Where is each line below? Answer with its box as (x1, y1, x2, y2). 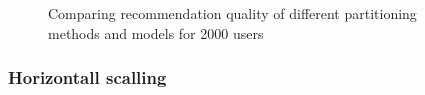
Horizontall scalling (8, 65, 167, 90)
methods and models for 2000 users (48, 22, 264, 43)
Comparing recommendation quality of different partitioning (48, 3, 417, 23)
